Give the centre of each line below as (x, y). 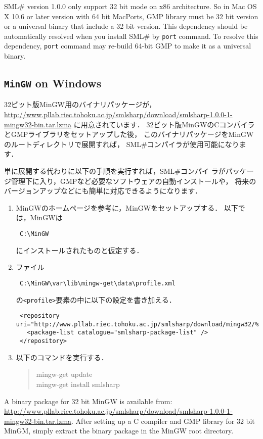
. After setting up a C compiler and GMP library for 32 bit (163, 421)
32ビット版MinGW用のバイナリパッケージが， (80, 104)
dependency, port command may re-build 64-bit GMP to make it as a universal (128, 46)
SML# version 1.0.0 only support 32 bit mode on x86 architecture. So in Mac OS (130, 6)
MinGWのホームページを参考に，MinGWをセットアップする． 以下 (127, 207)
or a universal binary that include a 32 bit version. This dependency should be (126, 26)
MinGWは (46, 217)
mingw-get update (64, 374)
